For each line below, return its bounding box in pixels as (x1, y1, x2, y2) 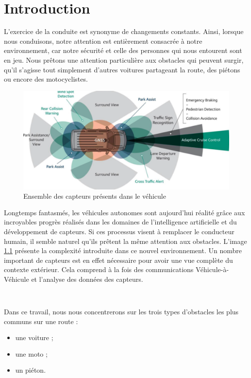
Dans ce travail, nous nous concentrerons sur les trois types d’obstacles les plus (4, 307, 239, 317)
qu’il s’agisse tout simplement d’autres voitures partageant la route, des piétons (4, 64, 240, 74)
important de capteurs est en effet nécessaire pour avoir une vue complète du (4, 255, 233, 265)
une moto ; (15, 348, 48, 359)
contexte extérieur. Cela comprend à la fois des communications (4, 264, 194, 275)
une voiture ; (15, 332, 53, 343)
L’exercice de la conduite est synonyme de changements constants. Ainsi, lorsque (4, 26, 244, 36)
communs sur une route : (4, 316, 78, 326)
